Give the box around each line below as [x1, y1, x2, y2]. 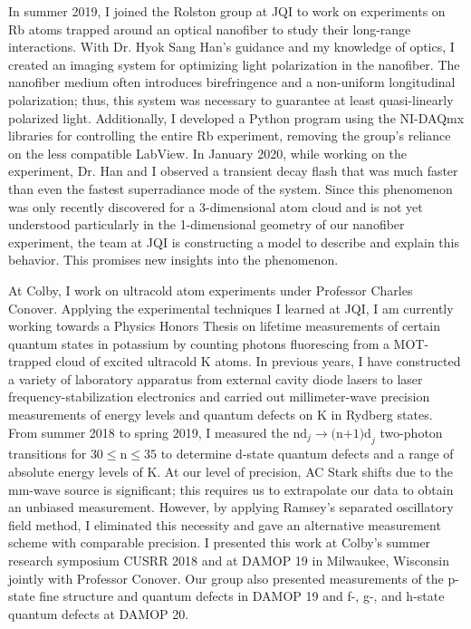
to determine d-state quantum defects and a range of [160, 444, 454, 463]
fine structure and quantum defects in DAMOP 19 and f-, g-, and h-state [39, 586, 445, 605]
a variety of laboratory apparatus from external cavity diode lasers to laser [8, 369, 423, 388]
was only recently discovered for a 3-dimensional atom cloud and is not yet [8, 197, 423, 216]
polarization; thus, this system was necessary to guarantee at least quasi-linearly [8, 90, 454, 109]
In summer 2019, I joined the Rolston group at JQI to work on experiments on [8, 2, 446, 20]
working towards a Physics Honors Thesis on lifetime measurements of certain [8, 316, 440, 335]
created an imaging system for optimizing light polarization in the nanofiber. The [8, 54, 460, 73]
